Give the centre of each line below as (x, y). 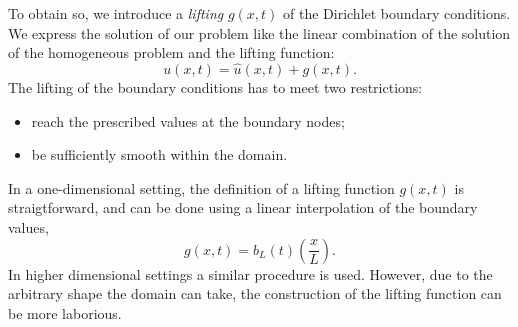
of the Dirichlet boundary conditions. (397, 13)
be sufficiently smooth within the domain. (159, 154)
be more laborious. (65, 312)
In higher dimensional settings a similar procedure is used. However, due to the (250, 273)
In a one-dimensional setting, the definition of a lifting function (201, 187)
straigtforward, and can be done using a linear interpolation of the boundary (243, 207)
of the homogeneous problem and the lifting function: (171, 52)
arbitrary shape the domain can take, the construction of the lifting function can (255, 293)
